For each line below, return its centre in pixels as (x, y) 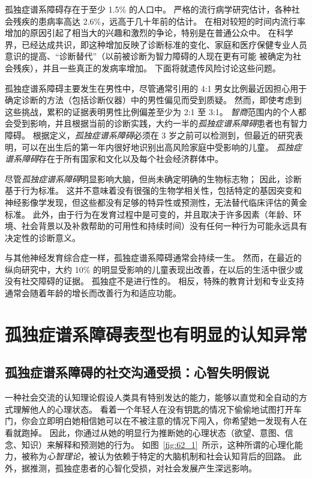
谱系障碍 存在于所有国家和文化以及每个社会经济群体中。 (114, 159)
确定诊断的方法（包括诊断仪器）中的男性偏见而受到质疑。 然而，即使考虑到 (153, 100)
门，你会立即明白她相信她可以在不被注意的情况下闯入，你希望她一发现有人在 (156, 421)
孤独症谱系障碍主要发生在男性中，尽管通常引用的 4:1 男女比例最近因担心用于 (156, 88)
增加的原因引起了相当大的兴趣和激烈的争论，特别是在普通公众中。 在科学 (149, 33)
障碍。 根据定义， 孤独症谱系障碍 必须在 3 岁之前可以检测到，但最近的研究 (150, 135)
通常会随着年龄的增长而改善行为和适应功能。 (93, 293)
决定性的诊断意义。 (43, 237)
